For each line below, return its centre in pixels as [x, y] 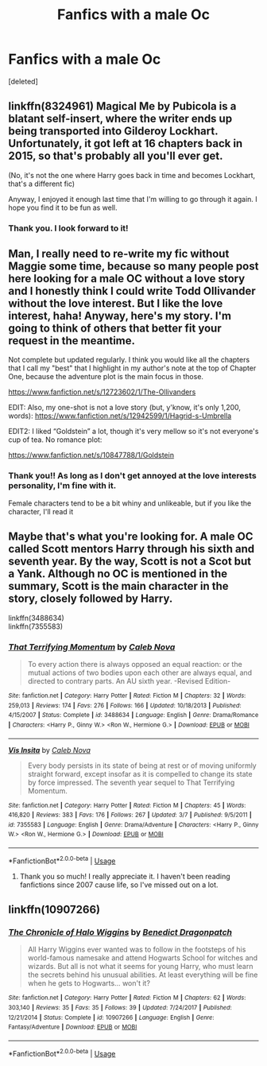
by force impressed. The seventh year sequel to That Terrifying [131, 782]
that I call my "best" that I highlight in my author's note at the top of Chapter [132, 368]
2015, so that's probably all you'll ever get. [116, 156]
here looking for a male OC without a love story [127, 279]
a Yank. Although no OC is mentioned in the [118, 574]
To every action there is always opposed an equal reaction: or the [135, 664]
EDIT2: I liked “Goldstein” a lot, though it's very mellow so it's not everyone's [133, 432]
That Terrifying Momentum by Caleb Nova [92, 647]
